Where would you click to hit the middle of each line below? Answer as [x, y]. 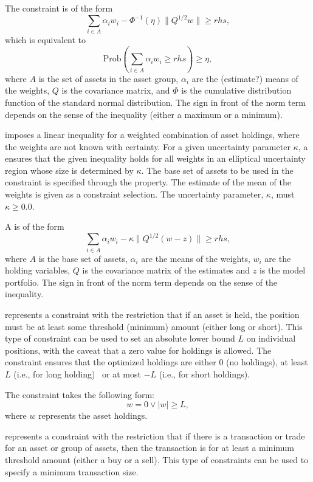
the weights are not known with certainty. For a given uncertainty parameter [148, 146]
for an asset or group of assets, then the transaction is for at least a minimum [150, 448]
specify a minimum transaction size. [72, 471]
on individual [271, 338]
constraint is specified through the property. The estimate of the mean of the [148, 182]
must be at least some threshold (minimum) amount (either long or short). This [154, 326]
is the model [282, 270]
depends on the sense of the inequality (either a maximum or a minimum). [144, 114]
